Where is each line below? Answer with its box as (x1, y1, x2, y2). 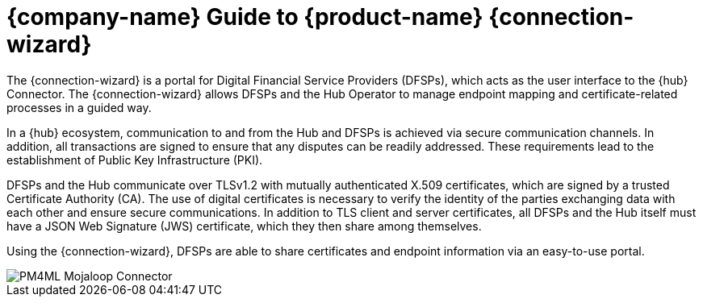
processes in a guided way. (6, 100, 152, 114)
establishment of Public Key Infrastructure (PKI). (6, 152, 263, 167)
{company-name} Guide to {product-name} (6, 3, 483, 31)
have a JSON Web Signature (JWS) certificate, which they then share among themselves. (6, 218, 482, 233)
